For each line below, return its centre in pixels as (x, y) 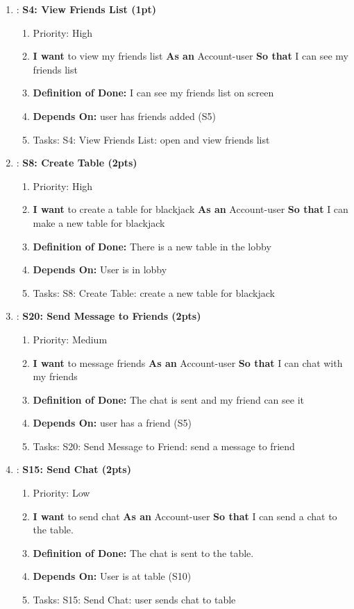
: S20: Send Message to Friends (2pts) (109, 316)
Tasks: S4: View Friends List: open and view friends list (151, 139)
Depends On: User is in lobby (100, 269)
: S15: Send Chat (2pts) (74, 469)
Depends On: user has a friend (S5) (112, 423)
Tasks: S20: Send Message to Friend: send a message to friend (164, 446)
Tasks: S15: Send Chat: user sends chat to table (134, 600)
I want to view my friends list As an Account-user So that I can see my (191, 56)
